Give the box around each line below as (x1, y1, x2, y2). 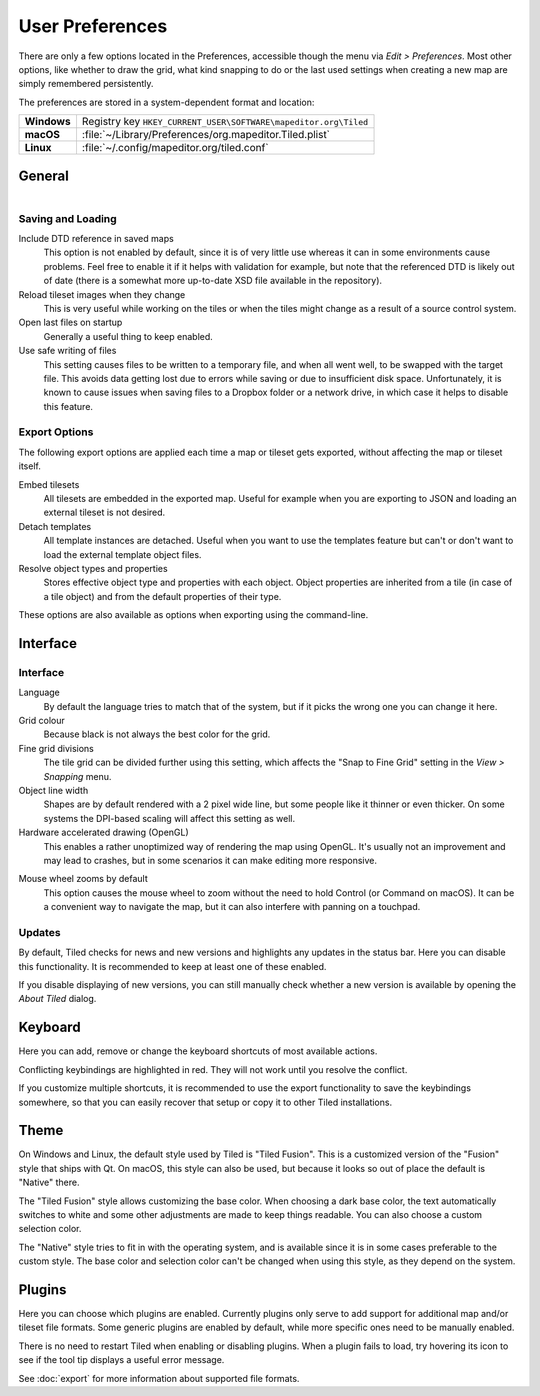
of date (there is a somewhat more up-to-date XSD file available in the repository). (43, 275, 383, 287)
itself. (18, 460, 42, 472)
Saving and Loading (18, 211, 117, 225)
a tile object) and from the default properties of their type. (43, 590, 282, 602)
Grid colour (18, 715, 65, 727)
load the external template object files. (43, 548, 202, 560)
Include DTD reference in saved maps (18, 233, 174, 244)
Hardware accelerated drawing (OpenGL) (18, 826, 189, 839)
